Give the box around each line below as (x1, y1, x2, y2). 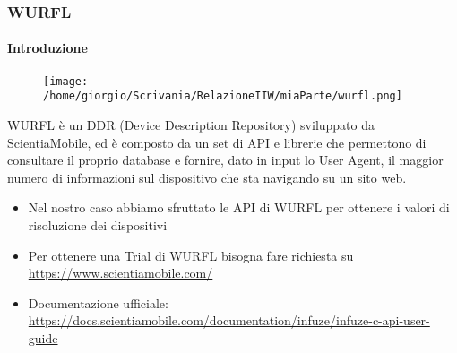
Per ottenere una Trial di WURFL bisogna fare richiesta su (28, 245, 354, 264)
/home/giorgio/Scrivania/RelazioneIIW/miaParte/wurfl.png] (43, 90, 402, 103)
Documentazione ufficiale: (28, 293, 168, 312)
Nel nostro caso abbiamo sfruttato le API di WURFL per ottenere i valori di (28, 198, 450, 217)
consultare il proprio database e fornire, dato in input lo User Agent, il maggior (7, 151, 444, 169)
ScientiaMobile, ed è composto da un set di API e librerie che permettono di (7, 133, 427, 151)
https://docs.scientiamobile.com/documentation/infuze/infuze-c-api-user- (28, 311, 430, 330)
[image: (43, 74, 89, 88)
